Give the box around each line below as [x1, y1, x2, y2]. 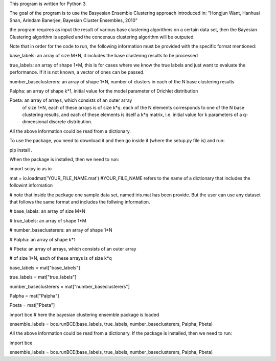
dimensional [22, 119, 48, 125]
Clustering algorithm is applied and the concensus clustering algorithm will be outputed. [9, 34, 195, 40]
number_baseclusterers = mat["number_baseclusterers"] [9, 283, 130, 289]
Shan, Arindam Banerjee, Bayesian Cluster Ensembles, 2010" [9, 17, 138, 23]
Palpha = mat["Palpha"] [9, 292, 59, 299]
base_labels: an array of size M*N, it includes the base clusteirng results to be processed [9, 53, 198, 59]
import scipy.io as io [9, 166, 52, 172]
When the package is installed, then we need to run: [9, 156, 120, 163]
